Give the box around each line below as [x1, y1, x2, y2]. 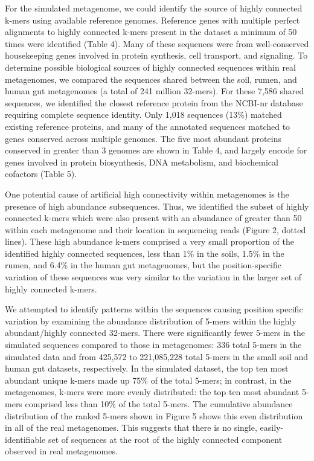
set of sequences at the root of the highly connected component [48, 433, 283, 445]
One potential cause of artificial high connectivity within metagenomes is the [5, 187, 289, 200]
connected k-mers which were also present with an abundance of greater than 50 [5, 211, 302, 224]
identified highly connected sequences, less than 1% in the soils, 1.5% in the [5, 247, 284, 259]
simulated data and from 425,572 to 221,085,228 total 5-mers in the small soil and [5, 350, 309, 363]
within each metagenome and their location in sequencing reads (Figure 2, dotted [5, 223, 306, 236]
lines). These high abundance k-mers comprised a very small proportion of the [5, 235, 294, 248]
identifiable [5, 433, 46, 445]
